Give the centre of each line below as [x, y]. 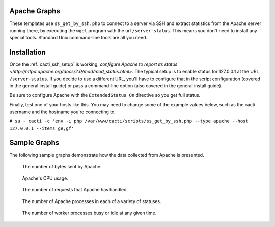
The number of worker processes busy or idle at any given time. [89, 213]
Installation [28, 52]
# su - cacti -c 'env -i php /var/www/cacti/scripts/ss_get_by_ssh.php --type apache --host [129, 121]
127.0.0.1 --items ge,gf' [42, 128]
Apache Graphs [35, 11]
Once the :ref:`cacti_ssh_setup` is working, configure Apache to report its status [93, 64]
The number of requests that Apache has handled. [75, 190]
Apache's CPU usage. [45, 178]
